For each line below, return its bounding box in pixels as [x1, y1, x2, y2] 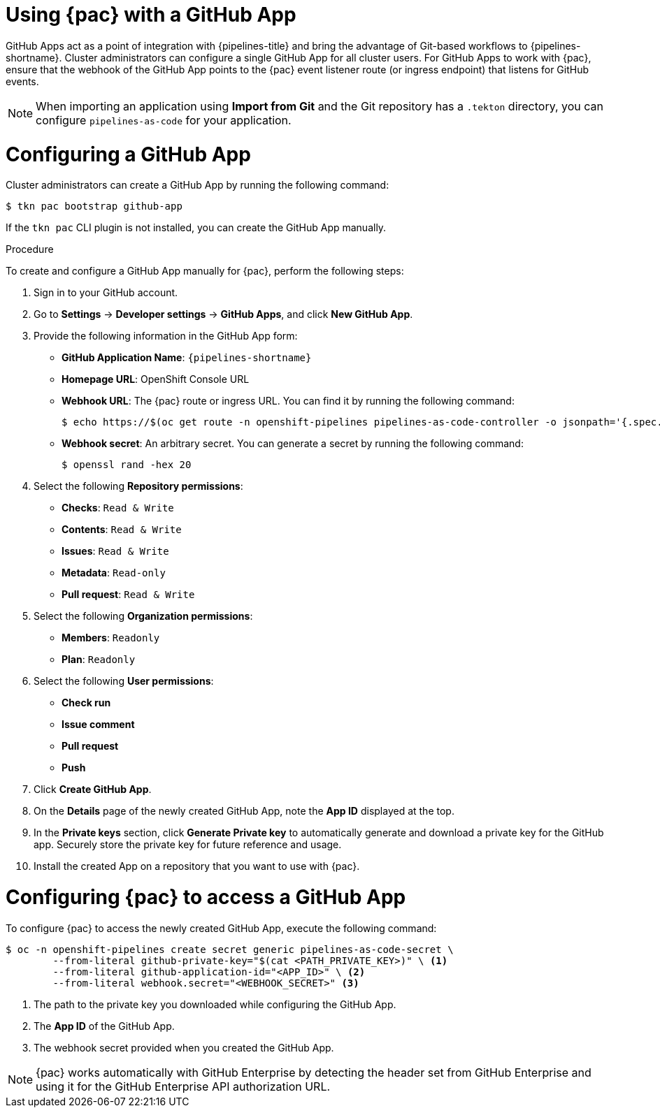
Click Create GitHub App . [34, 783, 152, 796]
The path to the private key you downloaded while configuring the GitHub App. [34, 998, 396, 1010]
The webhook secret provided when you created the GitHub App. [34, 1041, 334, 1054]
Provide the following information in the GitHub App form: [34, 330, 298, 342]
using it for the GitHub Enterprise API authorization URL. [36, 1079, 331, 1093]
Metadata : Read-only [62, 567, 166, 579]
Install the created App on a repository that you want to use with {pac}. [34, 860, 360, 873]
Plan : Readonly [62, 653, 136, 666]
